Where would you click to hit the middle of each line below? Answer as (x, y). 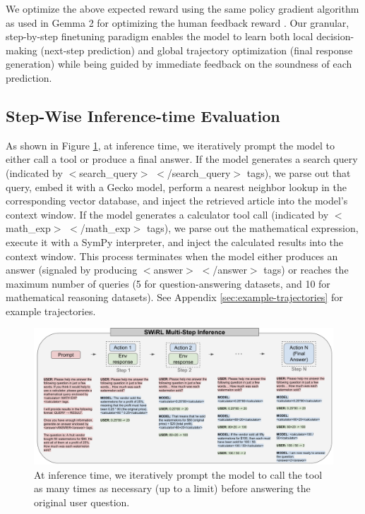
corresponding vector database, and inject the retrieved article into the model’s (177, 201)
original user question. (82, 502)
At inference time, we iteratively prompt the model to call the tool (178, 474)
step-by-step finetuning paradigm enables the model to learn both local (160, 36)
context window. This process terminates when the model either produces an (172, 256)
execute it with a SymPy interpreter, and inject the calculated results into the (175, 241)
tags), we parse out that (299, 172)
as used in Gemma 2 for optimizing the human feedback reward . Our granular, (178, 22)
